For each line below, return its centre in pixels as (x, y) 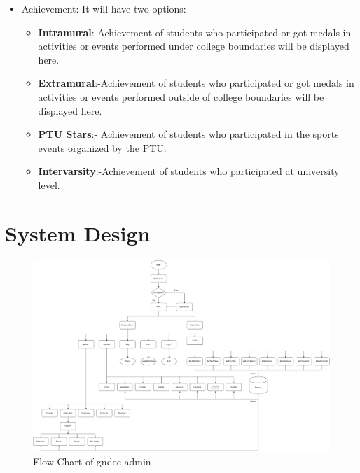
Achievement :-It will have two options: (104, 8)
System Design (78, 233)
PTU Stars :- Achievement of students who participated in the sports (188, 134)
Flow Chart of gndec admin (92, 461)
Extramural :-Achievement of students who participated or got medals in (196, 83)
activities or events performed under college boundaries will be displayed (194, 46)
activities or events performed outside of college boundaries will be (181, 96)
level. (49, 184)
